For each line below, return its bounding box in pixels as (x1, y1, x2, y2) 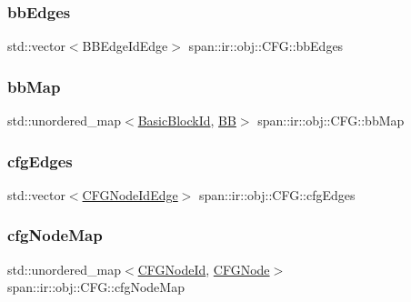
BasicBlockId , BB (137, 111, 236, 130)
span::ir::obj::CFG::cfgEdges (199, 185, 356, 204)
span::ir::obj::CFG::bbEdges (188, 36, 344, 55)
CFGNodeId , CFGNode (137, 259, 270, 278)
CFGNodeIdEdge (82, 185, 178, 204)
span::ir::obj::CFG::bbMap (257, 111, 405, 130)
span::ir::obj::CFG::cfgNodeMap (7, 277, 185, 297)
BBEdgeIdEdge (82, 36, 168, 55)
